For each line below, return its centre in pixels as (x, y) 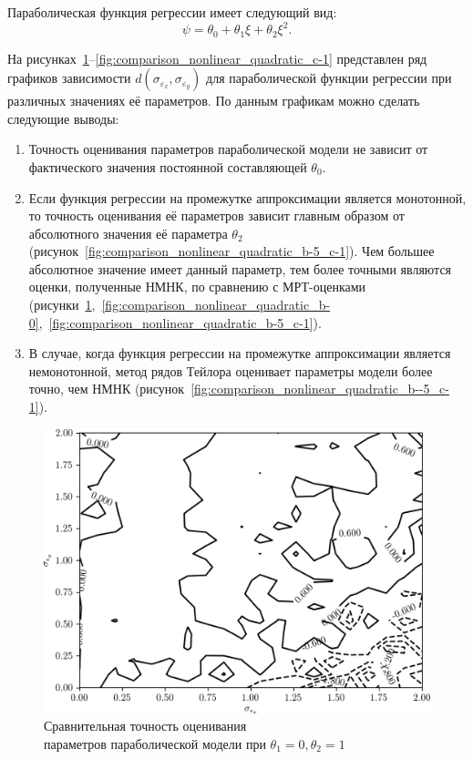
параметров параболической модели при (155, 744)
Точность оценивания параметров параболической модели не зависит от (228, 149)
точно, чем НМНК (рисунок (107, 389)
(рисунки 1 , (62, 305)
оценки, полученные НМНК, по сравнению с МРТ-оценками (197, 287)
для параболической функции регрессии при (329, 78)
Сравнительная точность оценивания (145, 726)
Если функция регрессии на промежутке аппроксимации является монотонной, (247, 197)
